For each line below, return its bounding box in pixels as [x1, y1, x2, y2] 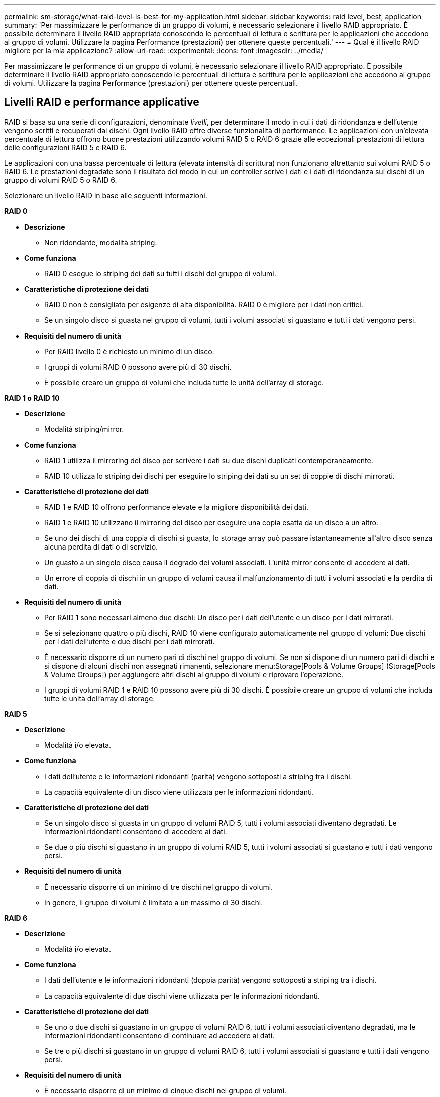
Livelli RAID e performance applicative [4, 96, 199, 109]
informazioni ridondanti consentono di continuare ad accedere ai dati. [44, 1031, 275, 1040]
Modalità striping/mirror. [44, 424, 124, 433]
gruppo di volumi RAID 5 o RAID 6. [4, 175, 117, 184]
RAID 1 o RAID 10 [4, 393, 60, 402]
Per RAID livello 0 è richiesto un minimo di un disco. [44, 347, 214, 356]
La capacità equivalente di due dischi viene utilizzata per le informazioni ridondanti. [44, 991, 320, 1000]
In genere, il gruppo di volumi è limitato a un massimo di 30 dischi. [44, 898, 263, 907]
